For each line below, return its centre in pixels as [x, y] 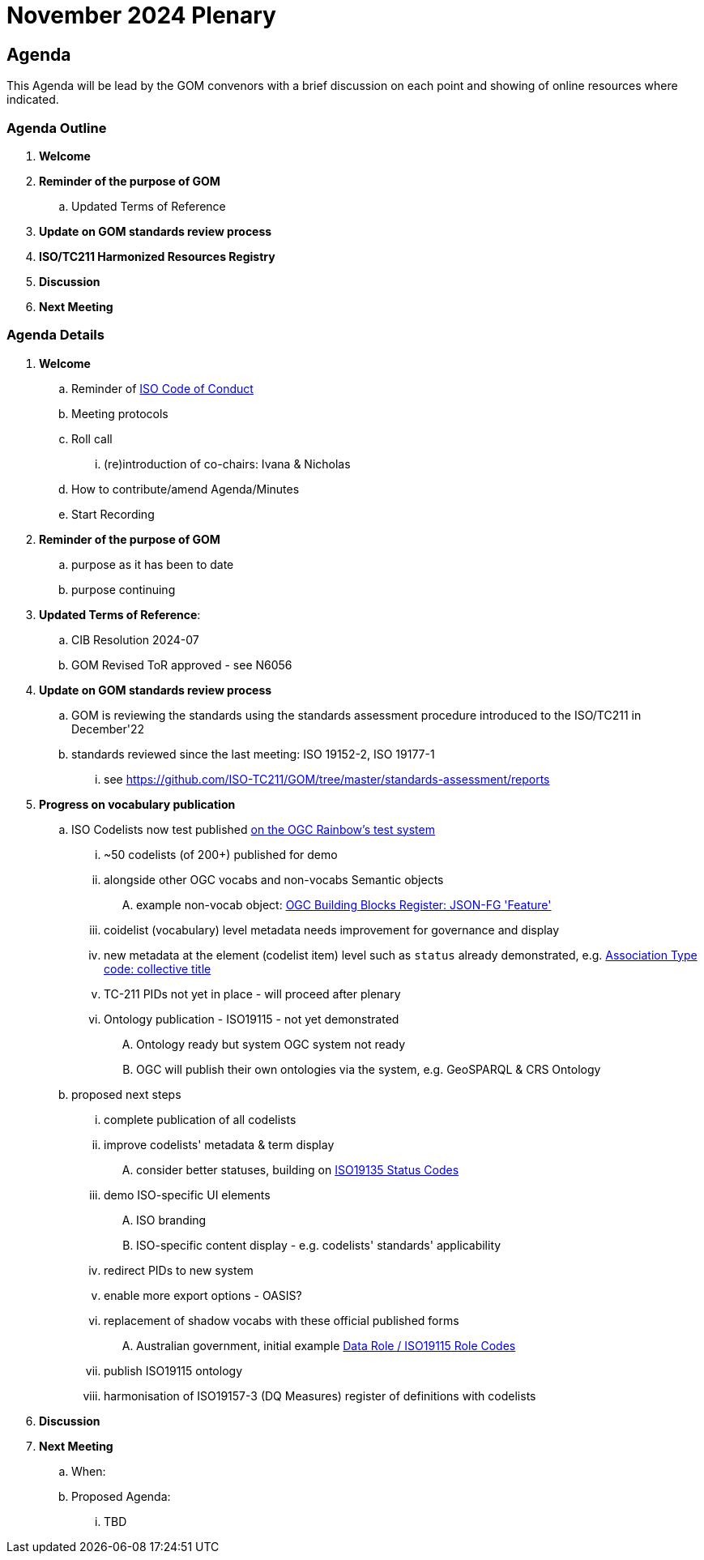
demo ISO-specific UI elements [187, 1195]
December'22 [108, 729]
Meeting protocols [120, 413]
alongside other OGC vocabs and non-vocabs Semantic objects [274, 879]
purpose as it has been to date [153, 564]
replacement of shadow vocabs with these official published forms [282, 1320]
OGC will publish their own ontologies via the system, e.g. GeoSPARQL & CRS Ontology [369, 1069]
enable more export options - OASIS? [203, 1295]
